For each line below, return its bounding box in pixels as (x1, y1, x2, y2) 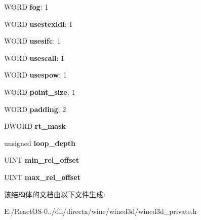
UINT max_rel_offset (4, 171, 81, 182)
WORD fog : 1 (4, 2, 49, 12)
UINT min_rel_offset (4, 155, 79, 165)
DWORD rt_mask (4, 121, 66, 131)
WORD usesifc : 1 (4, 35, 61, 46)
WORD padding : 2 (4, 103, 66, 114)
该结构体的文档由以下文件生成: (4, 189, 105, 199)
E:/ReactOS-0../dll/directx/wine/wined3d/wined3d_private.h (4, 206, 197, 216)
